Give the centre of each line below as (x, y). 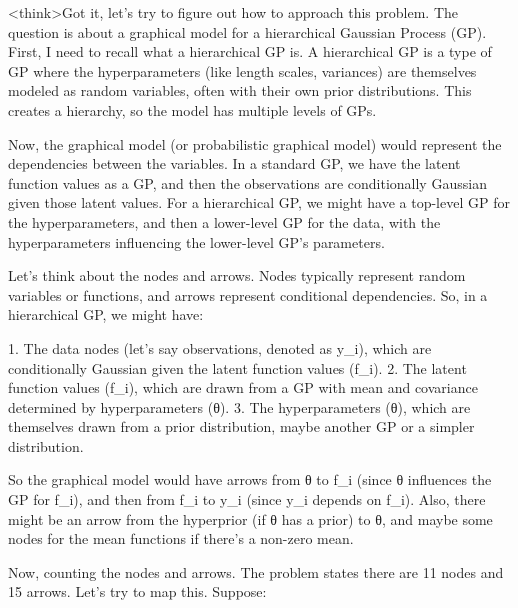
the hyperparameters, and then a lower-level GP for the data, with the (224, 221)
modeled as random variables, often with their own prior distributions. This (240, 90)
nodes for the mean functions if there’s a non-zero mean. (181, 538)
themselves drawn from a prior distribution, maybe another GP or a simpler (241, 426)
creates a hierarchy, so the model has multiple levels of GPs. (192, 109)
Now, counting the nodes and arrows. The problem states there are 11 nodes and (256, 571)
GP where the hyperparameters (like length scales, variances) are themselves (242, 70)
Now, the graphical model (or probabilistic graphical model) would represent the (255, 143)
